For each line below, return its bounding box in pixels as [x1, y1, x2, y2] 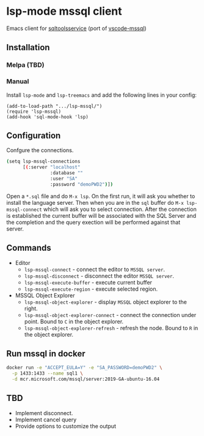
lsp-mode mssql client [6, 4, 122, 18]
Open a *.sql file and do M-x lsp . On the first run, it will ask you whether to [6, 192, 195, 200]
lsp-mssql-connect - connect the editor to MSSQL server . [24, 266, 166, 273]
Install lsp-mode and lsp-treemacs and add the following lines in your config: [6, 91, 197, 99]
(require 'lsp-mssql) [6, 109, 62, 115]
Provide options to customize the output [15, 422, 116, 430]
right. [24, 305, 38, 312]
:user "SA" [49, 175, 78, 182]
